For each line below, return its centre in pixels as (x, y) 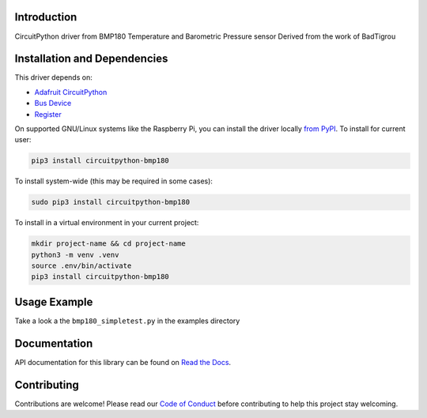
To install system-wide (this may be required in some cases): (114, 181)
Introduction (46, 17)
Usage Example (54, 301)
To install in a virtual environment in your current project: (107, 223)
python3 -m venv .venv (75, 254)
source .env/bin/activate (81, 266)
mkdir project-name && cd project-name (108, 244)
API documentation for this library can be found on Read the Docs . (123, 362)
